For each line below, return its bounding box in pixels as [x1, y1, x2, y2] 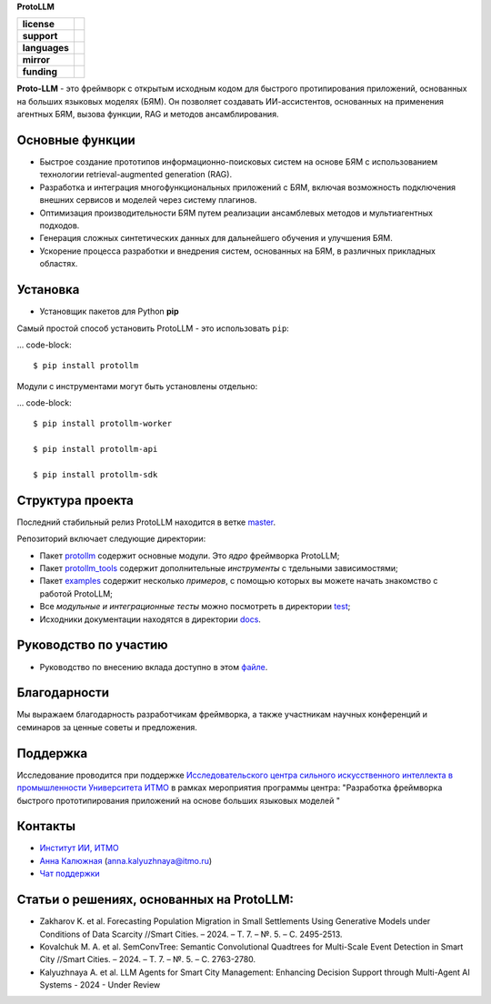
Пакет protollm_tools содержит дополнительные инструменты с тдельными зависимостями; [39, 563, 399, 574]
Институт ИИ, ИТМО [39, 842, 120, 854]
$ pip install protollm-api [33, 444, 158, 455]
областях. [39, 258, 78, 269]
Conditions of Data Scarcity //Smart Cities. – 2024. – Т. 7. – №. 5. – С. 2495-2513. [39, 929, 343, 939]
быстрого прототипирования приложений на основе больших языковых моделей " [16, 795, 341, 806]
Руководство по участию [16, 638, 168, 653]
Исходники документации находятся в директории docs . [39, 614, 261, 625]
